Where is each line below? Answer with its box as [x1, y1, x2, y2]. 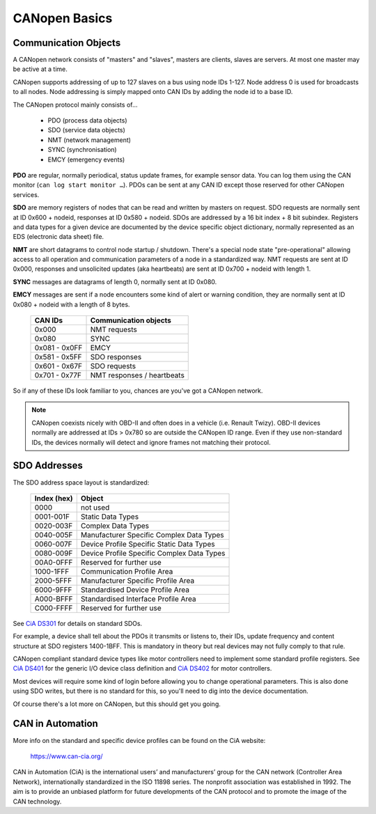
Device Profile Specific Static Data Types [80, 539, 215, 549]
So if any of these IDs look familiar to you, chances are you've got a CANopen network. [13, 386, 263, 395]
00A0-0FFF [34, 557, 73, 567]
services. [13, 190, 40, 198]
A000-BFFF [34, 594, 73, 604]
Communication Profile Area [80, 566, 173, 576]
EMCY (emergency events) [47, 155, 125, 164]
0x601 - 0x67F [34, 361, 83, 371]
